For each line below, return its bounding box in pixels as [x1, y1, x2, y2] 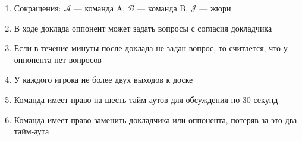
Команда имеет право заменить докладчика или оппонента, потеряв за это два [14, 113, 297, 126]
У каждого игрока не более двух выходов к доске [14, 73, 193, 86]
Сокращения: [14, 2, 61, 14]
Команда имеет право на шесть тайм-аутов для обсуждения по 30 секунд [14, 93, 278, 105]
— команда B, [137, 2, 188, 14]
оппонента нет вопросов [14, 53, 102, 65]
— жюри [199, 2, 231, 14]
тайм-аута [14, 125, 49, 137]
